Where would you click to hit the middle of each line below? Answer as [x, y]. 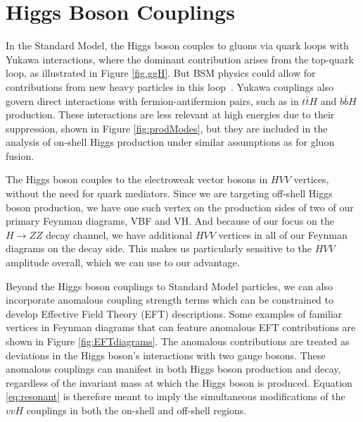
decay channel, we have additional [119, 234]
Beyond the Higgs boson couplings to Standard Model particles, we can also [169, 286]
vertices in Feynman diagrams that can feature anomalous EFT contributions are [181, 327]
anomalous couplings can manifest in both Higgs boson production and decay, [173, 369]
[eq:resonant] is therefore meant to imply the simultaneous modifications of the [176, 396]
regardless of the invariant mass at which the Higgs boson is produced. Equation [179, 382]
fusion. [20, 155]
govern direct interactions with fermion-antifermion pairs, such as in [152, 100]
